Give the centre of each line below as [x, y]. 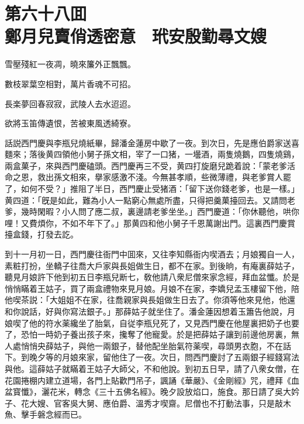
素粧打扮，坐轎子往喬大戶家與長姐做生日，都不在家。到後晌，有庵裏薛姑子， [152, 265]
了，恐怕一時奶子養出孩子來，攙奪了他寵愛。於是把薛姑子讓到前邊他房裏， [148, 334]
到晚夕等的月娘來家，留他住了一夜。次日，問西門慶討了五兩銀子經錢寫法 [160, 357]
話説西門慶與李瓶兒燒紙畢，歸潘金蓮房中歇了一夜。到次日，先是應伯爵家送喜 [152, 142]
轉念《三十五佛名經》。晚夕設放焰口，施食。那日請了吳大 [182, 392]
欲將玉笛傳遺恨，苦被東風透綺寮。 [70, 123]
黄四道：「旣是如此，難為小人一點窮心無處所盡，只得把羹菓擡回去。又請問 [146, 200]
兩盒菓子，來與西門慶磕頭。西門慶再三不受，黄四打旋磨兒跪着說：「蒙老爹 [146, 165]
